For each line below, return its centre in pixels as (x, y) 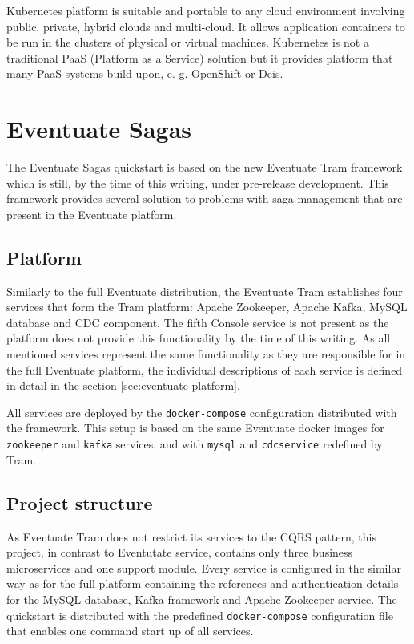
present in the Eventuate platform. (92, 214)
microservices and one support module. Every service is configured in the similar (204, 567)
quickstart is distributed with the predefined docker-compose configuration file (200, 615)
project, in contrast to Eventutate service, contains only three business (180, 552)
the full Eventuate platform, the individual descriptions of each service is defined (205, 369)
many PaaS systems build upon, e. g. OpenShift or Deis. (145, 73)
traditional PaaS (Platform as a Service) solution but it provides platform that (200, 57)
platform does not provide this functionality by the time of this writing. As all (199, 338)
